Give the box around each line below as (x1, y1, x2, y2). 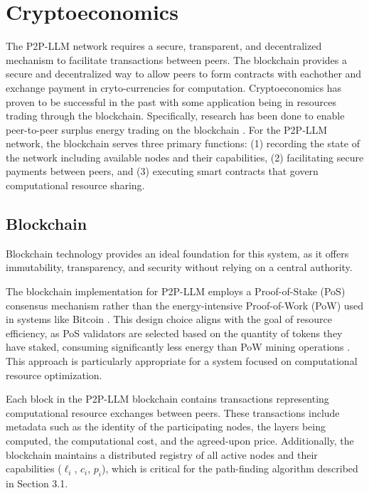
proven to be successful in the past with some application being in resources (6, 94, 336, 109)
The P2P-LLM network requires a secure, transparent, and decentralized (6, 38, 322, 53)
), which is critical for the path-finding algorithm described (101, 461, 358, 476)
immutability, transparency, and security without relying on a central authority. (6, 260, 353, 275)
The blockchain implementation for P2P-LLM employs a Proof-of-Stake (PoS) (6, 284, 346, 299)
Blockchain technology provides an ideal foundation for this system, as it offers (6, 245, 349, 260)
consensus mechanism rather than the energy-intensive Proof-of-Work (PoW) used (6, 297, 364, 312)
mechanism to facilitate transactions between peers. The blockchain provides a (6, 52, 347, 67)
